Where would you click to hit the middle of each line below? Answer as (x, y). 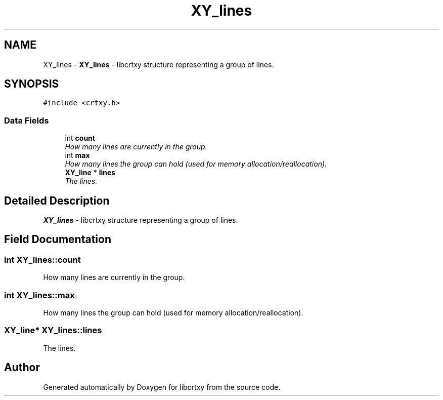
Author (22, 368)
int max (77, 155)
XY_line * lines (90, 173)
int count (80, 138)
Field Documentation (58, 239)
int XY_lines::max (39, 295)
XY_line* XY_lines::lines (53, 330)
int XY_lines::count (42, 259)
